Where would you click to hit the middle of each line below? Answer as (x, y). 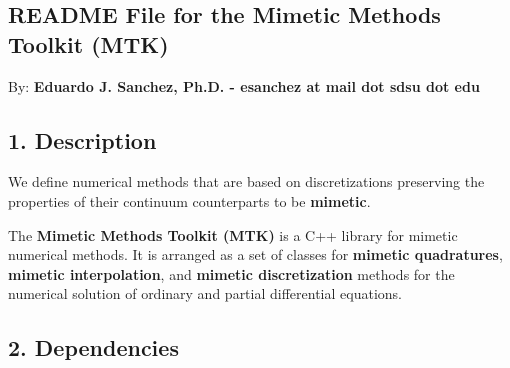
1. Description (82, 139)
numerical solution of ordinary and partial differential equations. (205, 293)
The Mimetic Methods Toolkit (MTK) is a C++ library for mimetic (233, 234)
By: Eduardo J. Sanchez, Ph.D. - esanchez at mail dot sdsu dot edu (244, 85)
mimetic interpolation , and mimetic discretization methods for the (231, 273)
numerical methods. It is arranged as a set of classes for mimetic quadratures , (255, 254)
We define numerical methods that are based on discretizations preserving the (246, 181)
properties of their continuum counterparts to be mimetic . (189, 200)
